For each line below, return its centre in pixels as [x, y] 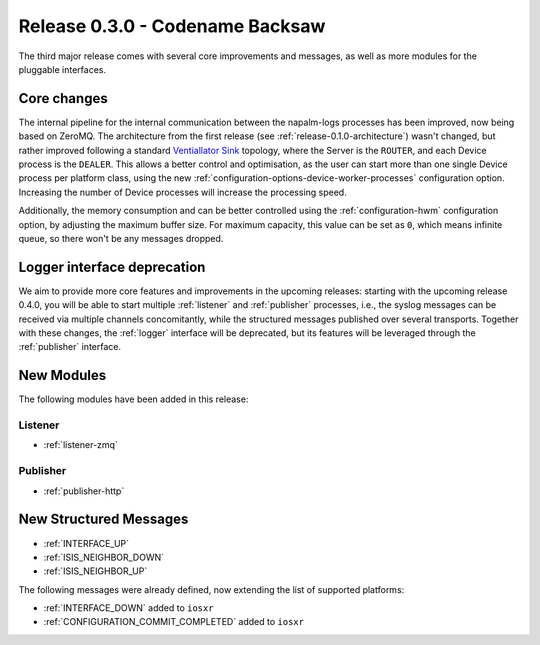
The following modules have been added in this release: [133, 399]
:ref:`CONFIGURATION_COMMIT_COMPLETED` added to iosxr [174, 622]
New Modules [62, 375]
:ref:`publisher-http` [84, 491]
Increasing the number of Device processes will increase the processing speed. [182, 192]
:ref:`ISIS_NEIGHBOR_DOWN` [104, 557]
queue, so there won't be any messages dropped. [121, 238]
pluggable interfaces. [62, 69]
